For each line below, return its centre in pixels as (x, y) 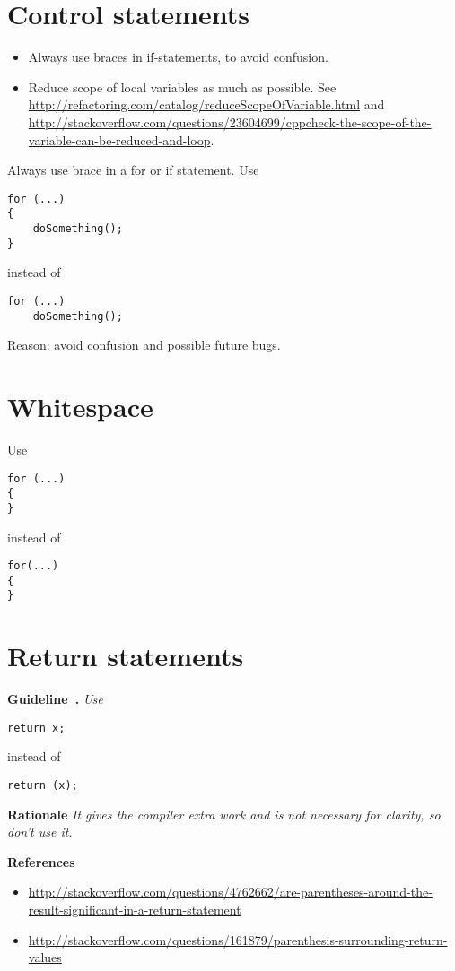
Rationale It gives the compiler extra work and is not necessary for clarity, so (224, 814)
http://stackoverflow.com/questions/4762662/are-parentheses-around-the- (230, 892)
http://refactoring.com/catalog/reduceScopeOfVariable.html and (206, 104)
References (41, 861)
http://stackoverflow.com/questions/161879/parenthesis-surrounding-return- (238, 939)
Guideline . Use (55, 699)
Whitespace (80, 406)
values (45, 957)
